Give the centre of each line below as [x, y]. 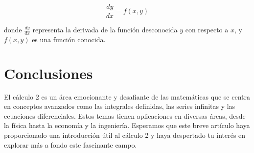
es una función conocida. [69, 39]
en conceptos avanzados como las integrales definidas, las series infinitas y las [120, 106]
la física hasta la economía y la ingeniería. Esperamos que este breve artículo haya [127, 125]
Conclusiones [48, 73]
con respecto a [207, 30]
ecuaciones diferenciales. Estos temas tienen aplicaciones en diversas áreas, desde [125, 115]
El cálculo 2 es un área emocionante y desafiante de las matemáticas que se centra [127, 96]
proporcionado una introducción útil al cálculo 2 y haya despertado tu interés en [125, 135]
